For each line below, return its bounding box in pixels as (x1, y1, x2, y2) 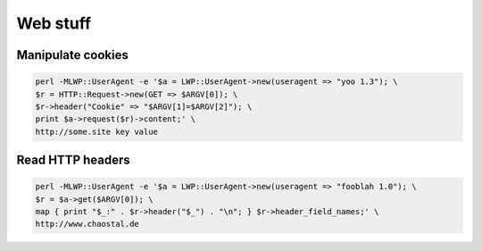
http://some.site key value (35, 126, 158, 137)
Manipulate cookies (16, 47, 129, 63)
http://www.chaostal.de (35, 219, 140, 230)
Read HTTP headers (16, 153, 130, 168)
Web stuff (16, 13, 92, 33)
